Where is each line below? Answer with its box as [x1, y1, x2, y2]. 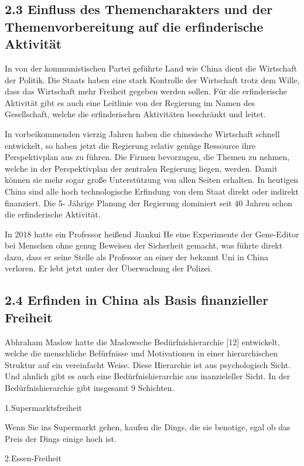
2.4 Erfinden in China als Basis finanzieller [5, 291, 269, 309]
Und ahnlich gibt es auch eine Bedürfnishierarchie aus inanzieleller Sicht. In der [5, 370, 291, 382]
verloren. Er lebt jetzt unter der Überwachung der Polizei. [5, 262, 213, 274]
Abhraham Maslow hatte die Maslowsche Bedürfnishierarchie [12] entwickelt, [5, 335, 280, 348]
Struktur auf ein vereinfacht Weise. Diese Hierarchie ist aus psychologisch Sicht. [5, 358, 291, 370]
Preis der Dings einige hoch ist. [5, 432, 117, 444]
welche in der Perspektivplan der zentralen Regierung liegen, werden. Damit [5, 162, 278, 174]
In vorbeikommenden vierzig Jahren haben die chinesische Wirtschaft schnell [5, 127, 280, 140]
